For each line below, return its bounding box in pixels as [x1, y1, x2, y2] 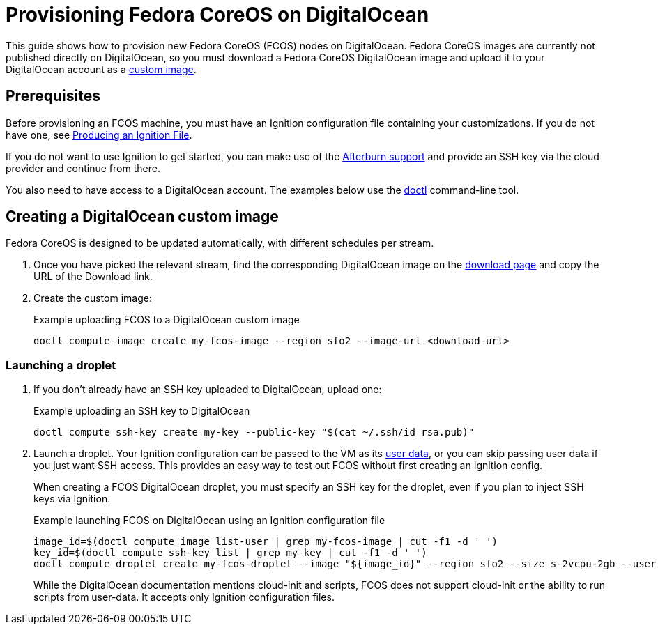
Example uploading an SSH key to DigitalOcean [33, 405, 250, 417]
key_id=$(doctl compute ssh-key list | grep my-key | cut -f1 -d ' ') [33, 547, 427, 559]
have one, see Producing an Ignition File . [6, 128, 192, 141]
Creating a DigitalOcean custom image [6, 208, 279, 226]
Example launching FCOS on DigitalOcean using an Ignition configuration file [33, 514, 385, 527]
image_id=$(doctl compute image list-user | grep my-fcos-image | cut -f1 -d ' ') [33, 536, 498, 548]
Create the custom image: [33, 292, 152, 305]
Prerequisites [6, 87, 100, 105]
